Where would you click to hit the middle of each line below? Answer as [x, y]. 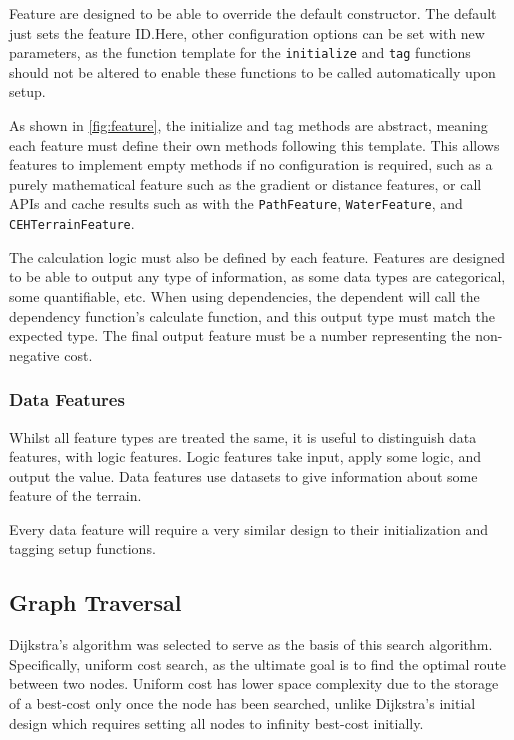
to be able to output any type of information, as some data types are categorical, [257, 276]
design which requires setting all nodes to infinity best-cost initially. [216, 722]
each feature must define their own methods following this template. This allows [254, 144]
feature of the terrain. [75, 495]
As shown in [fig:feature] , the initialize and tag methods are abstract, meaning [248, 125]
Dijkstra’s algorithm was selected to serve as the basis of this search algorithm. [251, 644]
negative [34, 354]
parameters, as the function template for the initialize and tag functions [240, 52]
